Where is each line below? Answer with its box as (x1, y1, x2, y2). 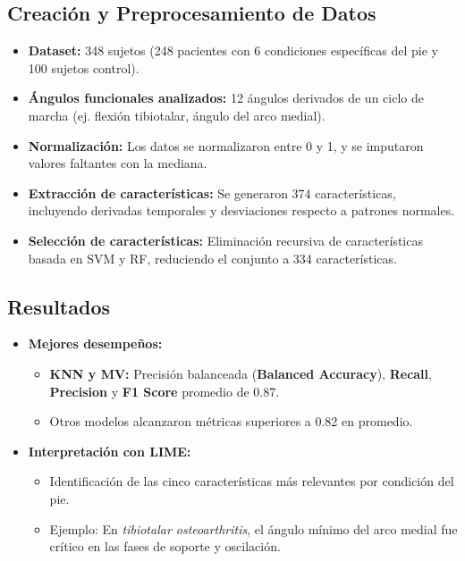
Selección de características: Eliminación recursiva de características (28, 230, 423, 249)
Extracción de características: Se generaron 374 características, (28, 183, 396, 202)
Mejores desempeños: (28, 334, 163, 353)
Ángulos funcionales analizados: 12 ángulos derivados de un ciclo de (28, 88, 424, 107)
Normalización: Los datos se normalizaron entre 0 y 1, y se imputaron (28, 136, 424, 155)
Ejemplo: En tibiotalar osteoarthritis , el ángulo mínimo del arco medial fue (49, 519, 458, 538)
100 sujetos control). (28, 58, 139, 77)
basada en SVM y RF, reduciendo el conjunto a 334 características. (28, 248, 397, 267)
